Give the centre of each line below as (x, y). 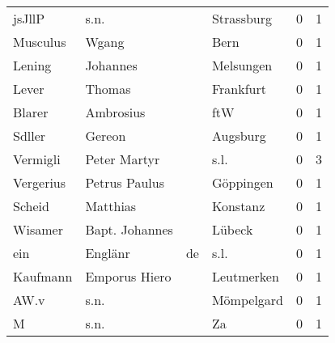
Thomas (108, 89)
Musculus (40, 42)
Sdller (30, 136)
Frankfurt (239, 89)
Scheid (31, 206)
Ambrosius (115, 112)
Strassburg (242, 18)
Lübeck (232, 229)
